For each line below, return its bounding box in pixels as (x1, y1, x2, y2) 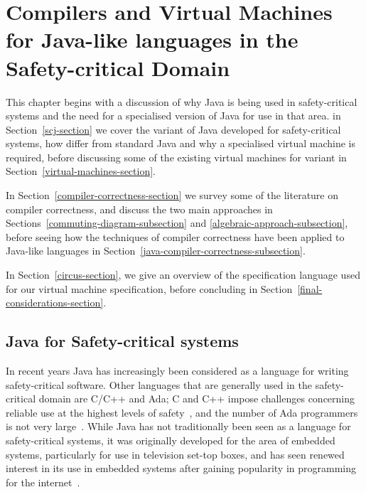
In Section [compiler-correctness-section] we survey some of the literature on (6, 188, 339, 203)
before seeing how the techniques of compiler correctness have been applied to (6, 229, 345, 244)
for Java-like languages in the (6, 25, 298, 54)
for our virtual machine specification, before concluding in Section (6, 281, 293, 296)
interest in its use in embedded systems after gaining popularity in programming (6, 461, 357, 476)
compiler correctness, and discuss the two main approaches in (6, 201, 273, 216)
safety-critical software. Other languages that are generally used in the (6, 377, 312, 392)
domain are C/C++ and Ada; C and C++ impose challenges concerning (38, 391, 355, 406)
